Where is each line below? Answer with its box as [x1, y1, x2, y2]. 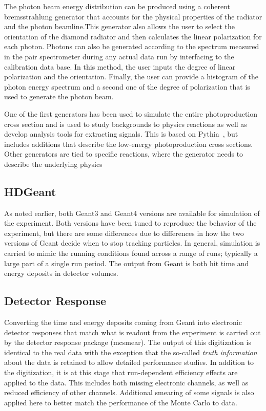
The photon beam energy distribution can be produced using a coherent [4, 1, 230, 11]
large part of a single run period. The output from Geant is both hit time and [4, 257, 249, 268]
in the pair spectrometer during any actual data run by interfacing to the [4, 51, 234, 61]
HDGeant [4, 183, 56, 199]
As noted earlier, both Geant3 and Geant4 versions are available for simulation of [4, 207, 260, 218]
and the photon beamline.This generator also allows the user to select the [4, 21, 235, 32]
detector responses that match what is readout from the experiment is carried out [4, 327, 261, 337]
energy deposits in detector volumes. [4, 268, 118, 278]
